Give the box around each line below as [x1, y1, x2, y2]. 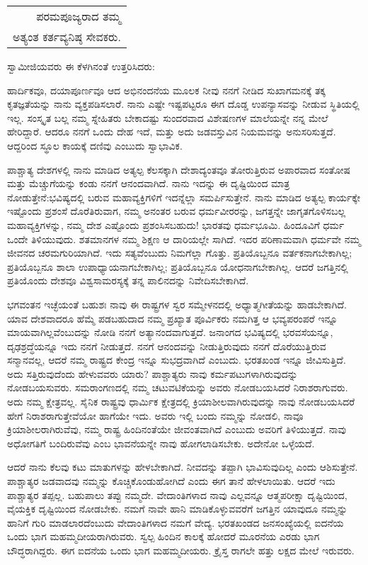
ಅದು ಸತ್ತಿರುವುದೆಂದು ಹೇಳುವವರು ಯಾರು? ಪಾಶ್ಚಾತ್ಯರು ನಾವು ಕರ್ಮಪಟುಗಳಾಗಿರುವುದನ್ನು [7, 366, 298, 381]
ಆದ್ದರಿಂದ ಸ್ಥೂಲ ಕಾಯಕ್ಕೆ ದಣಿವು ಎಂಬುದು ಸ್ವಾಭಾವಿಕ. [7, 138, 183, 152]
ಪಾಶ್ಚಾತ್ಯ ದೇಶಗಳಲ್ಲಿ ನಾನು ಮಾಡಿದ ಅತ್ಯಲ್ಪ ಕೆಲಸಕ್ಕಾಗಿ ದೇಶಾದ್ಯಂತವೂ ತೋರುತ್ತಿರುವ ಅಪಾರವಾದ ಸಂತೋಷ [7, 162, 351, 177]
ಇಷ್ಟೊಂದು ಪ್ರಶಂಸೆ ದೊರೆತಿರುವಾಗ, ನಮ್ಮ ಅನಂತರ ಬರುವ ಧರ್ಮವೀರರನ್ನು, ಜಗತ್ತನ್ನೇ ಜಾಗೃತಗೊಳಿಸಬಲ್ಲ [7, 203, 346, 218]
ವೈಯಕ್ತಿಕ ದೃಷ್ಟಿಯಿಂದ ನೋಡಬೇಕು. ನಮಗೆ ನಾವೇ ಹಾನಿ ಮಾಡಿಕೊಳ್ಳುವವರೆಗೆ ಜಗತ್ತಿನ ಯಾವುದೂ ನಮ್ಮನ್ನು [7, 501, 348, 516]
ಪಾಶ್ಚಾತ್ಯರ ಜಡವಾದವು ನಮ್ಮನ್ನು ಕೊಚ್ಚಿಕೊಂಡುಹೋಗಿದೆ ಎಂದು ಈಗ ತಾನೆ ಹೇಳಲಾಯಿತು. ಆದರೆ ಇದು [7, 474, 335, 488]
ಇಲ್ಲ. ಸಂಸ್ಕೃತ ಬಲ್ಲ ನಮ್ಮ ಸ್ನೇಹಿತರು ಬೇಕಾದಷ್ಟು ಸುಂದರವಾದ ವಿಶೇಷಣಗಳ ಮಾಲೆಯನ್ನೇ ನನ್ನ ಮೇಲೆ [7, 110, 328, 125]
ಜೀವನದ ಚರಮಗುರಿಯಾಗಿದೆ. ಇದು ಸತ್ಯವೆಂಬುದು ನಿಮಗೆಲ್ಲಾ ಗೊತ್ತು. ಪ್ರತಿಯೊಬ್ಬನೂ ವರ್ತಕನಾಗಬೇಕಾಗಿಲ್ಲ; [7, 245, 352, 260]
